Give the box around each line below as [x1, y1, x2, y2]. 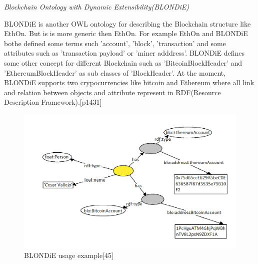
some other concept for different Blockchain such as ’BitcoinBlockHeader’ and [4, 57, 242, 68]
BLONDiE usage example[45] [24, 249, 113, 260]
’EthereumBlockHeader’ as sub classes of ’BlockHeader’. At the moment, [4, 67, 226, 78]
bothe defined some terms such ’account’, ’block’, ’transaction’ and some [4, 38, 226, 48]
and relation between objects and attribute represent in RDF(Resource [4, 87, 221, 97]
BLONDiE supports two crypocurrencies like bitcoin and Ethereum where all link [4, 77, 254, 88]
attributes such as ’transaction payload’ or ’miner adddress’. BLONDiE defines [4, 48, 245, 58]
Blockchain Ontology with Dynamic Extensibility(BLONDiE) [4, 2, 189, 12]
